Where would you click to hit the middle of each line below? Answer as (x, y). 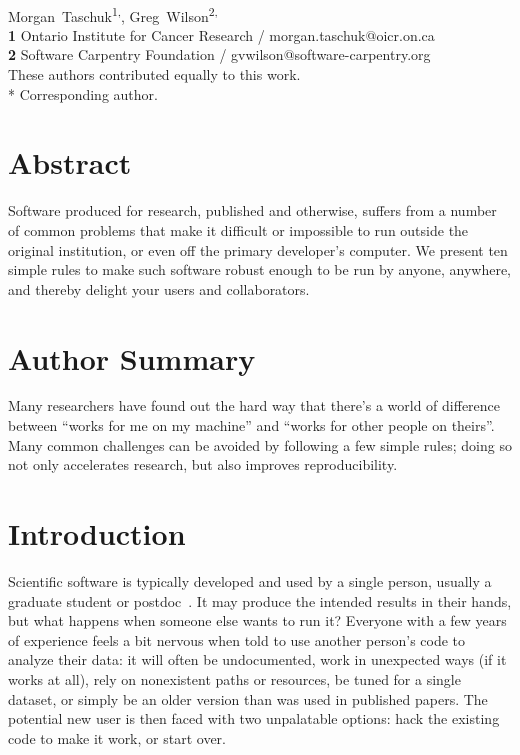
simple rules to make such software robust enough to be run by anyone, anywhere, (260, 269)
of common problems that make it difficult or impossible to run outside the (238, 229)
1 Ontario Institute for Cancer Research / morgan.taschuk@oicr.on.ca (221, 34)
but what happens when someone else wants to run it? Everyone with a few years (257, 620)
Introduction (97, 533)
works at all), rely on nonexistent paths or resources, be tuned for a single (234, 678)
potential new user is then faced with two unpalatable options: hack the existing (254, 718)
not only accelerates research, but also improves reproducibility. (203, 464)
